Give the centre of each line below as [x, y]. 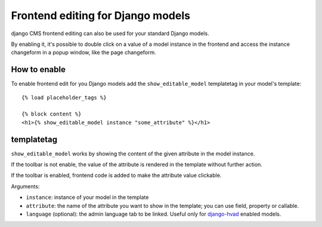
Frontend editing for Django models [101, 15]
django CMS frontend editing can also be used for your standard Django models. [110, 33]
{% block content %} [52, 114]
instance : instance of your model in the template [87, 197]
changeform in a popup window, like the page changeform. [83, 52]
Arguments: [25, 186]
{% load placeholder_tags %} [64, 97]
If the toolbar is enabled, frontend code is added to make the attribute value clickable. [116, 175]
